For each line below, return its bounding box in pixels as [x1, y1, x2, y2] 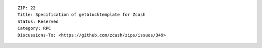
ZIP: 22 [17, 5, 36, 11]
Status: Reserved [17, 18, 59, 24]
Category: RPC [17, 26, 51, 31]
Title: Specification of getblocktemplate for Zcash [17, 12, 146, 17]
